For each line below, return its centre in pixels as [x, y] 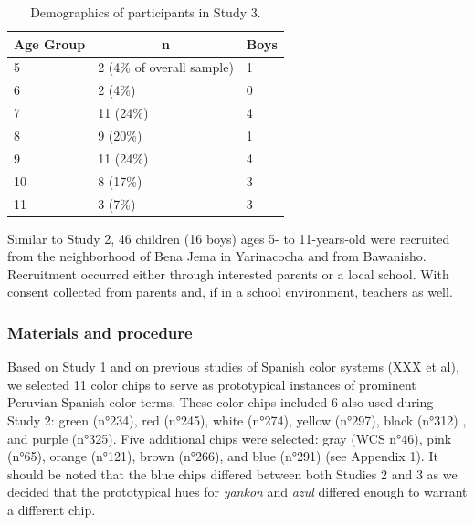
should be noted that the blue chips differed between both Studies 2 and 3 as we [232, 473]
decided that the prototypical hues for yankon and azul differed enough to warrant [237, 492]
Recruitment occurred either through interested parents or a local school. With [228, 273]
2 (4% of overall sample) [166, 67]
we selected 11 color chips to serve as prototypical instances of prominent [212, 384]
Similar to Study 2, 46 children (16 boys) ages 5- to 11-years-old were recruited [229, 238]
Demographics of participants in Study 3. [146, 12]
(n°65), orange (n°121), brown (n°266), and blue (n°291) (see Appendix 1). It [223, 456]
